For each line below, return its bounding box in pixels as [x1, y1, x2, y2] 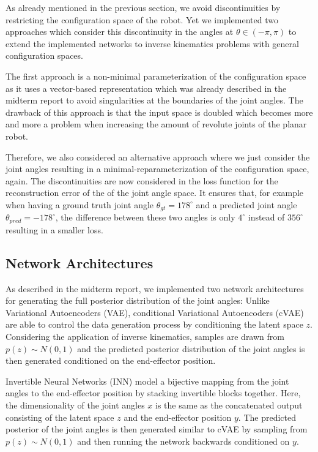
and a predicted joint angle [196, 198, 297, 211]
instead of [248, 211, 285, 224]
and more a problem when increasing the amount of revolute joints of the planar [6, 118, 307, 130]
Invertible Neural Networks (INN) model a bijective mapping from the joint [6, 374, 289, 387]
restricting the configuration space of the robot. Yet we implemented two [6, 13, 278, 26]
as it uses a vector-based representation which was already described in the [6, 81, 287, 94]
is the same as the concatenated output [155, 398, 303, 411]
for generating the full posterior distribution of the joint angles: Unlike [6, 294, 270, 307]
